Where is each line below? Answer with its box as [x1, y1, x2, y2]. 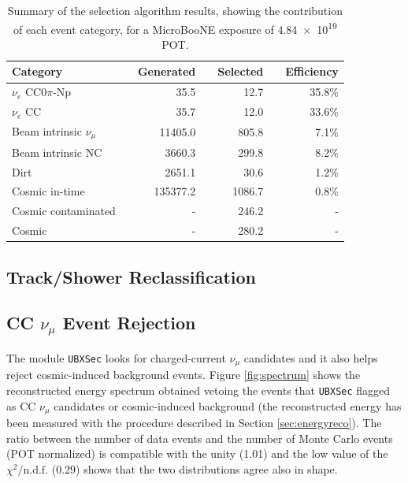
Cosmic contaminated [12, 202, 116, 219]
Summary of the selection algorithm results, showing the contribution [7, 2, 343, 18]
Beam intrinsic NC [12, 143, 102, 160]
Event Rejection [62, 310, 196, 335]
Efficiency [285, 63, 339, 80]
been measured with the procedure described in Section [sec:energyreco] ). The [6, 414, 382, 431]
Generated [137, 63, 196, 80]
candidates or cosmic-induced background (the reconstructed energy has [54, 397, 402, 414]
